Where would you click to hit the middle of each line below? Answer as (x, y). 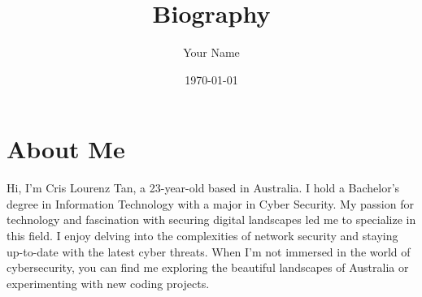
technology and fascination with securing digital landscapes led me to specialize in (211, 220)
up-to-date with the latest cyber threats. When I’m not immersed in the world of (209, 251)
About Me (66, 149)
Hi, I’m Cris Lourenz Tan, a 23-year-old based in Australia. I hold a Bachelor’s (203, 188)
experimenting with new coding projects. (108, 283)
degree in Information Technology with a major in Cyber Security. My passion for (210, 203)
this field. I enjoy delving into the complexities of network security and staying (202, 236)
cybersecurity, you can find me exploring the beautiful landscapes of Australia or (208, 267)
